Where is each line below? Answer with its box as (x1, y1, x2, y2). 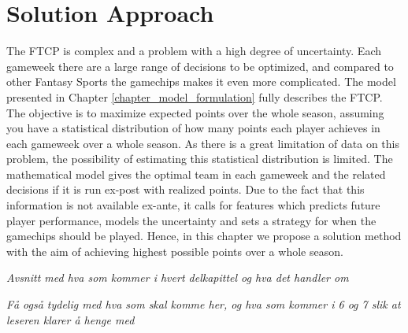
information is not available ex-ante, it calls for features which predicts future (6, 197, 380, 213)
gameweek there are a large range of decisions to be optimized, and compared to (6, 57, 394, 74)
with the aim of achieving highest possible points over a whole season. (6, 242, 343, 259)
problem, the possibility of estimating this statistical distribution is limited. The (6, 150, 393, 167)
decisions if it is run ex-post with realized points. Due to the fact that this (6, 181, 365, 198)
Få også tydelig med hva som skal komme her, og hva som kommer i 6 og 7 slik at (6, 296, 401, 313)
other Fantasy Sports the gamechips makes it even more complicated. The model (6, 73, 396, 90)
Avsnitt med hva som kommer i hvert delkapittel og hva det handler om (6, 269, 349, 286)
